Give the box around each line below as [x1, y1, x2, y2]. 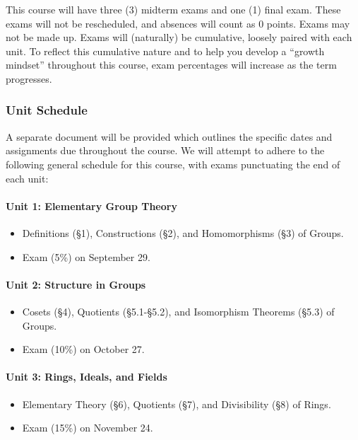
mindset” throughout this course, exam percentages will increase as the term [6, 57, 337, 72]
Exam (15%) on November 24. [22, 420, 153, 435]
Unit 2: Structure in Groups [6, 277, 146, 291]
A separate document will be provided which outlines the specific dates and [6, 129, 333, 144]
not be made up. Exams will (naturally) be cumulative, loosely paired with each [6, 30, 352, 45]
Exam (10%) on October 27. [22, 342, 145, 357]
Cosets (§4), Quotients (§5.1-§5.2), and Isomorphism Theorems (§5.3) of [22, 303, 335, 318]
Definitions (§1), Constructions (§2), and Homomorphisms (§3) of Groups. [22, 225, 344, 240]
